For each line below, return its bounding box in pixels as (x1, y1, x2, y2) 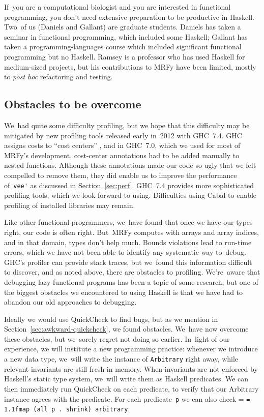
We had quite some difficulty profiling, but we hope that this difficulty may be (4, 120, 250, 130)
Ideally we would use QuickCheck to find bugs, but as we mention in (4, 313, 218, 324)
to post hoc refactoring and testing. (4, 71, 113, 82)
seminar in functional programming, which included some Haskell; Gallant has (4, 31, 248, 42)
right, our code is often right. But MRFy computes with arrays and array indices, (4, 226, 259, 237)
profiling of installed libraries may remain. (4, 199, 135, 210)
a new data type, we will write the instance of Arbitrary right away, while (4, 353, 239, 364)
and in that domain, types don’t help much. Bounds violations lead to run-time (4, 236, 252, 247)
